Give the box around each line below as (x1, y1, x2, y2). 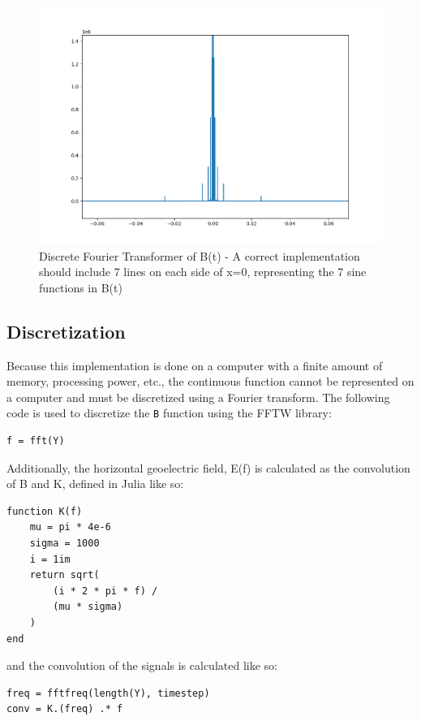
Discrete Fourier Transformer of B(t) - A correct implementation (39, 247, 360, 264)
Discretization (6, 318, 126, 343)
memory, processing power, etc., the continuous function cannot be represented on (6, 373, 415, 390)
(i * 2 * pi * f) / (53, 585, 158, 597)
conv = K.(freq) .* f (6, 703, 123, 715)
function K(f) (6, 505, 83, 517)
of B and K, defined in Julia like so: (6, 475, 184, 492)
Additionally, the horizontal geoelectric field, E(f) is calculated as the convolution (6, 459, 410, 476)
